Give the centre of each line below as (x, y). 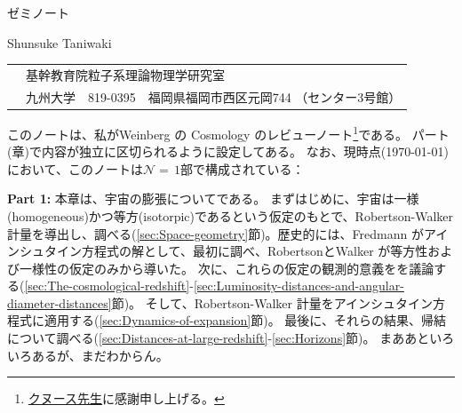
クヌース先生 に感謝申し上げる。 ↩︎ (126, 398)
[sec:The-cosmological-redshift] (107, 286)
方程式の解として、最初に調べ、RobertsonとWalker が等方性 (255, 251)
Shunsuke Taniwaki (60, 42)
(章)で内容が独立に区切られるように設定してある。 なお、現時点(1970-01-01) (228, 151)
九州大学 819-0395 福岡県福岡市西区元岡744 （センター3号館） (214, 96)
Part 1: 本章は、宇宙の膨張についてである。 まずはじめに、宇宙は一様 (213, 199)
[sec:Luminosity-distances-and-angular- (299, 286)
